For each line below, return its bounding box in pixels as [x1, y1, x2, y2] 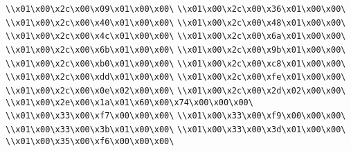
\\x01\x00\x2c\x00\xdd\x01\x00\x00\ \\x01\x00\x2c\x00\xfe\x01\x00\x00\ [6, 72, 346, 82]
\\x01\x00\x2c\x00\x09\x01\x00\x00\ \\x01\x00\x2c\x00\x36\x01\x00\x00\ [6, 4, 346, 14]
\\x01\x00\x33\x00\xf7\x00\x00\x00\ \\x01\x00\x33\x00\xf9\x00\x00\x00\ [6, 111, 346, 121]
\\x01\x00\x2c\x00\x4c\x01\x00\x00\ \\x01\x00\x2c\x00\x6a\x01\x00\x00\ [6, 31, 346, 42]
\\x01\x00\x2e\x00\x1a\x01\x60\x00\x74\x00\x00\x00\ [6, 97, 253, 107]
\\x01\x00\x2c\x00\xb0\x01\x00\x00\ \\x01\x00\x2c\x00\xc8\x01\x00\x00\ [6, 58, 346, 69]
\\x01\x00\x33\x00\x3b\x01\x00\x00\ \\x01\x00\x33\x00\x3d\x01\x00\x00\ [6, 124, 346, 134]
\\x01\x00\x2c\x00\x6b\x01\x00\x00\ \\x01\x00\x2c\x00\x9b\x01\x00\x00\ [6, 44, 346, 55]
